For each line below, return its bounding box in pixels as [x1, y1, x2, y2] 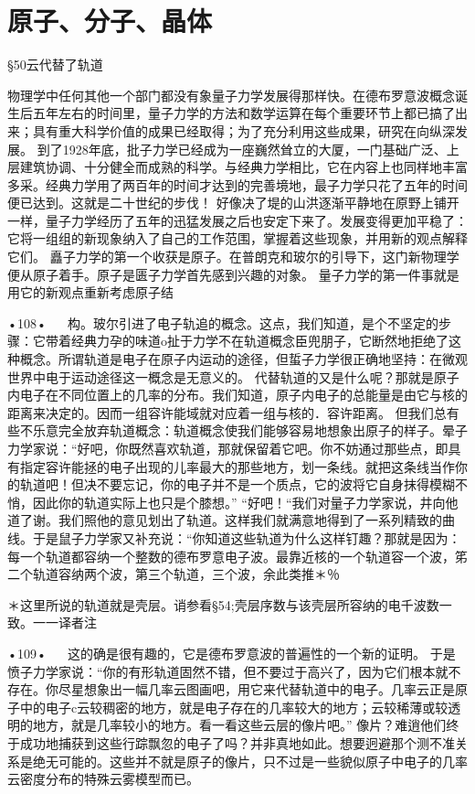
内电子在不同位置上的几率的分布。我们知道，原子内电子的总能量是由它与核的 [7, 385, 468, 404]
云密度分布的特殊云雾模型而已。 [7, 769, 199, 789]
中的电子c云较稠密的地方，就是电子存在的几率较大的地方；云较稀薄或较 [19, 697, 449, 716]
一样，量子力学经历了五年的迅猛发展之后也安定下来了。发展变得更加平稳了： [7, 210, 468, 230]
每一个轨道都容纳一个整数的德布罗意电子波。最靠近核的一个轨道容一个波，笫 [7, 546, 468, 565]
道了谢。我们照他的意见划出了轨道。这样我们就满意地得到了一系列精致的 [7, 510, 442, 530]
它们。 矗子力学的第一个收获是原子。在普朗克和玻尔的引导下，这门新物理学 [7, 247, 459, 266]
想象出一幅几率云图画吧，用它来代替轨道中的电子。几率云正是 [83, 680, 455, 699]
